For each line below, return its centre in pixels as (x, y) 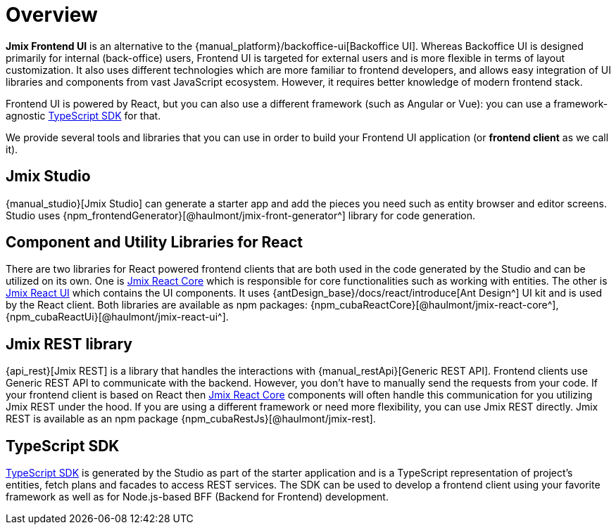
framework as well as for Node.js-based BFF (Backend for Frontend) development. (197, 497)
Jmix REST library (69, 344)
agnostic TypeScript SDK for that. (83, 115)
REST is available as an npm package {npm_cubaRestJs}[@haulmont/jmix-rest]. (191, 419)
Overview (52, 15)
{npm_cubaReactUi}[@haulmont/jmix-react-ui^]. (117, 317)
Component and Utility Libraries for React (155, 243)
